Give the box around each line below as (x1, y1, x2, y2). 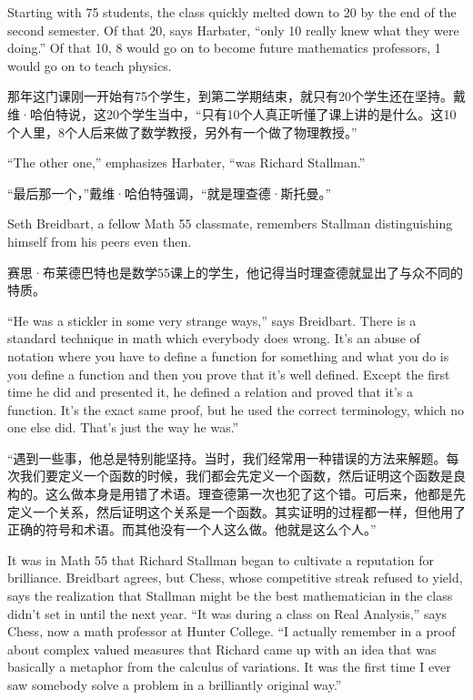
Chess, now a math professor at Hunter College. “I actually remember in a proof (7, 622, 456, 641)
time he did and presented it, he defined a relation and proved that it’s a (7, 382, 413, 401)
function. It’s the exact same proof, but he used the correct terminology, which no (7, 400, 465, 419)
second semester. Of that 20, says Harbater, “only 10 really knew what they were (7, 20, 459, 39)
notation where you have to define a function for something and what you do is (7, 346, 449, 365)
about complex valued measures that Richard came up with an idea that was (7, 639, 437, 658)
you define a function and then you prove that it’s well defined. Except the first (7, 364, 450, 383)
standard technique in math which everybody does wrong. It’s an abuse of (7, 329, 420, 348)
